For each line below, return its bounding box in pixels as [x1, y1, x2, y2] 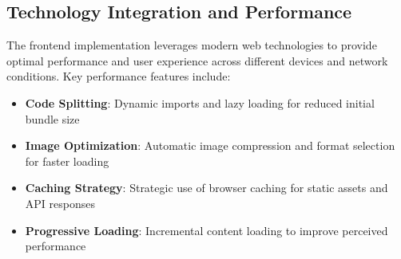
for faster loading [25, 152, 109, 169]
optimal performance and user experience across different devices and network [6, 52, 388, 69]
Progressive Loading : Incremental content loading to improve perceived [25, 222, 388, 238]
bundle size [25, 110, 80, 127]
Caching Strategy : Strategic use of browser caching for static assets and [25, 179, 388, 196]
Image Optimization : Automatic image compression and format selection [25, 137, 395, 154]
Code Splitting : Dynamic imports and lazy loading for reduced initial [25, 94, 375, 111]
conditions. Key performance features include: [6, 68, 231, 84]
